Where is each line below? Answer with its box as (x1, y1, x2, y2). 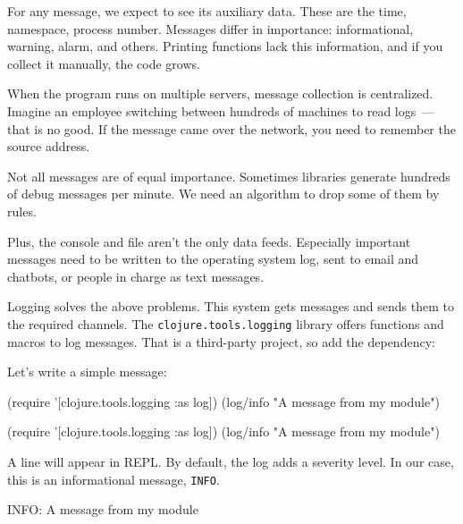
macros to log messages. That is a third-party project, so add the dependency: (7, 332, 435, 351)
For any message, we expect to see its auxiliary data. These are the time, (7, 2, 407, 20)
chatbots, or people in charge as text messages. (7, 266, 265, 285)
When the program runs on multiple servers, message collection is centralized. (7, 84, 434, 103)
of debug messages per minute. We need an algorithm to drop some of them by (7, 184, 440, 203)
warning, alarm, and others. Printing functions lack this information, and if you (7, 37, 443, 55)
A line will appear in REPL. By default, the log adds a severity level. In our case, (7, 452, 454, 470)
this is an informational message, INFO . (7, 469, 220, 488)
